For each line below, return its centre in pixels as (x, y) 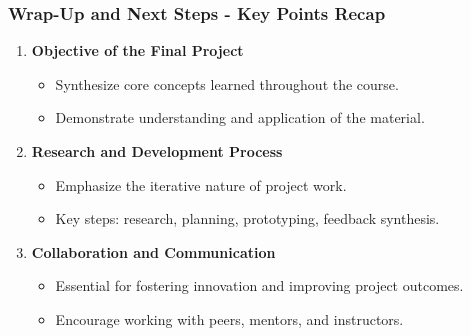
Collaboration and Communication (153, 251)
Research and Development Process (157, 151)
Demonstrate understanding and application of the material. (240, 117)
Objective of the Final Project (137, 50)
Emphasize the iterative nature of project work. (201, 184)
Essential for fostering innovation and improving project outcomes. (259, 285)
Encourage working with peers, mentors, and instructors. (229, 318)
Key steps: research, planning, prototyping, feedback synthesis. (247, 218)
